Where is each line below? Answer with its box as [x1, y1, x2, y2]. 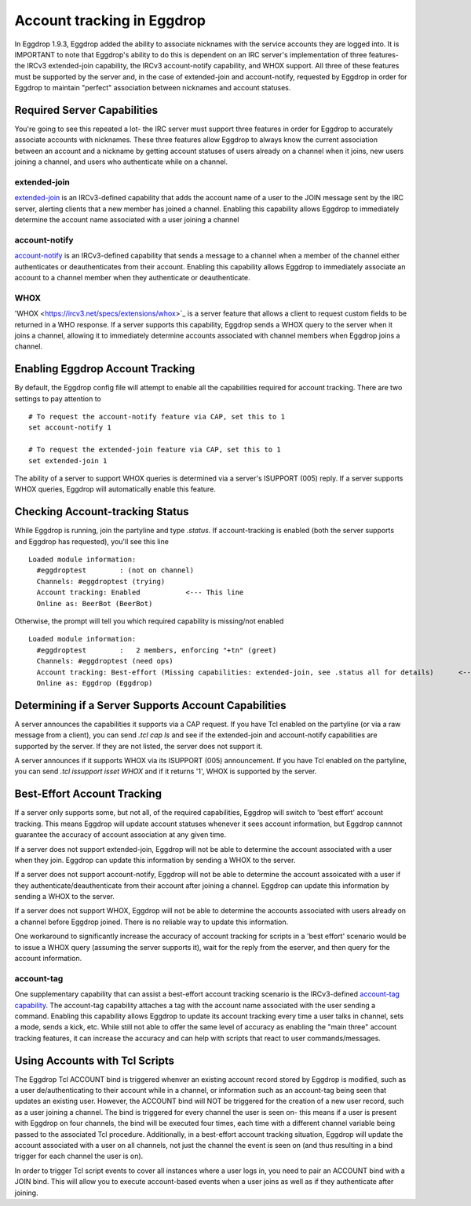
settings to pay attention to [14, 393, 101, 404]
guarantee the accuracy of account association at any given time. [14, 830, 227, 839]
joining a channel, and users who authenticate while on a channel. [14, 157, 228, 166]
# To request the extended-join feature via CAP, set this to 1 [28, 445, 282, 455]
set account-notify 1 [28, 423, 111, 432]
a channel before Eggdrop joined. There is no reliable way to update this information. [14, 917, 289, 926]
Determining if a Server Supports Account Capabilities [14, 699, 287, 712]
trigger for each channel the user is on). [14, 1151, 144, 1161]
